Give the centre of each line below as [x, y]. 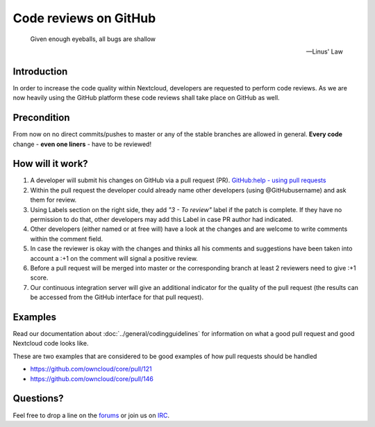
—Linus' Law [324, 51]
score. [39, 277]
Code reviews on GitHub [84, 18]
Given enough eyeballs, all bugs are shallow [93, 39]
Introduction [40, 71]
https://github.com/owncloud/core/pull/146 [92, 378]
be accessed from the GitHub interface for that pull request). [117, 297]
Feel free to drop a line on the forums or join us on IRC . [91, 415]
